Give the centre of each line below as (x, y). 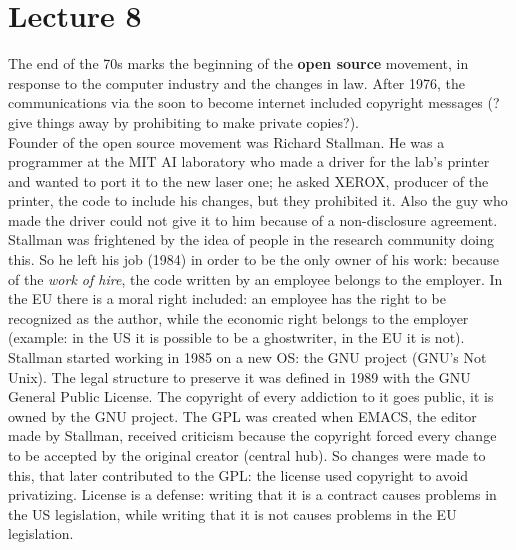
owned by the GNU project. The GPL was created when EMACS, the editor (242, 415)
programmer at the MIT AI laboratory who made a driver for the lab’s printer (249, 161)
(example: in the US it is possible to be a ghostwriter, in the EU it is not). (236, 337)
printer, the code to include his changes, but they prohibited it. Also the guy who (258, 200)
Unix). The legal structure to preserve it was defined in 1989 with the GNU (239, 376)
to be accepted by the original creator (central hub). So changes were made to (247, 455)
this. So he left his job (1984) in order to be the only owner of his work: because (253, 259)
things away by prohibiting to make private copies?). (198, 121)
